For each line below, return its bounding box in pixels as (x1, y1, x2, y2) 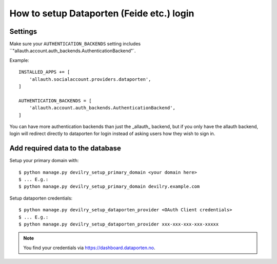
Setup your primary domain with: (9, 158, 79, 164)
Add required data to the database (9, 144, 122, 153)
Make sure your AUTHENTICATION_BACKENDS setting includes (9, 41, 141, 47)
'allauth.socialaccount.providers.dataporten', (29, 76, 151, 82)
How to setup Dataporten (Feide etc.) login (9, 8, 194, 19)
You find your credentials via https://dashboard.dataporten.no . (23, 245, 155, 251)
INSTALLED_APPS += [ (18, 69, 70, 75)
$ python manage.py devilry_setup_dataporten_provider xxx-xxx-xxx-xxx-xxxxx (18, 222, 219, 227)
